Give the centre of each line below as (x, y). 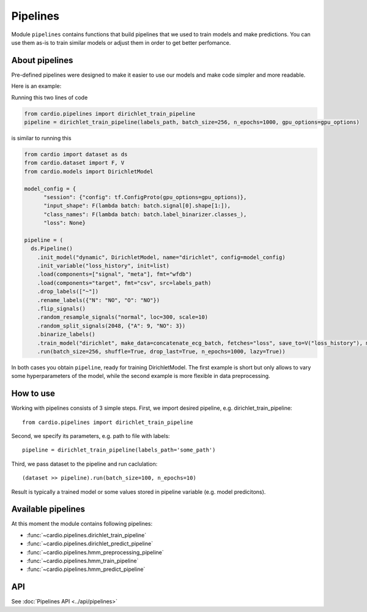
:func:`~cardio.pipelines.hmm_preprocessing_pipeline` (95, 552)
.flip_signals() (61, 308)
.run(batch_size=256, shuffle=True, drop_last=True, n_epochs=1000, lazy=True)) (161, 351)
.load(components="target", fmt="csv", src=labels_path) (124, 283)
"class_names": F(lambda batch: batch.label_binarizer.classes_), (145, 214)
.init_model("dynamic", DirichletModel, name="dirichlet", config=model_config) (161, 257)
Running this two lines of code (50, 97)
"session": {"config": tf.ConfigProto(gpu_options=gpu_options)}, (145, 197)
